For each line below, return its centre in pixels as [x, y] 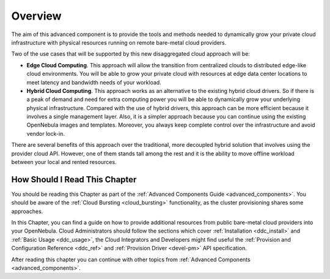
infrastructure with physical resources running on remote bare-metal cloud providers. [119, 42]
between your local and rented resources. [64, 162]
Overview [36, 16]
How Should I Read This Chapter [74, 180]
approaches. [27, 211]
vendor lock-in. [46, 133]
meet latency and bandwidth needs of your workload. [94, 82]
